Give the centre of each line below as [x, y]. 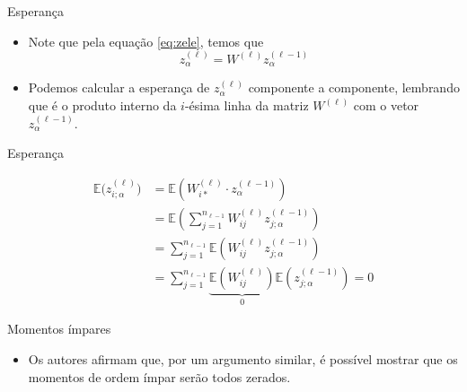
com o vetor [386, 105]
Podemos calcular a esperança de [119, 87]
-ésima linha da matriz [247, 105]
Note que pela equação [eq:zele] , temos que [146, 41]
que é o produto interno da [102, 105]
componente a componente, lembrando [354, 87]
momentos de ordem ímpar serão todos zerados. [159, 376]
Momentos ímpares [59, 329]
